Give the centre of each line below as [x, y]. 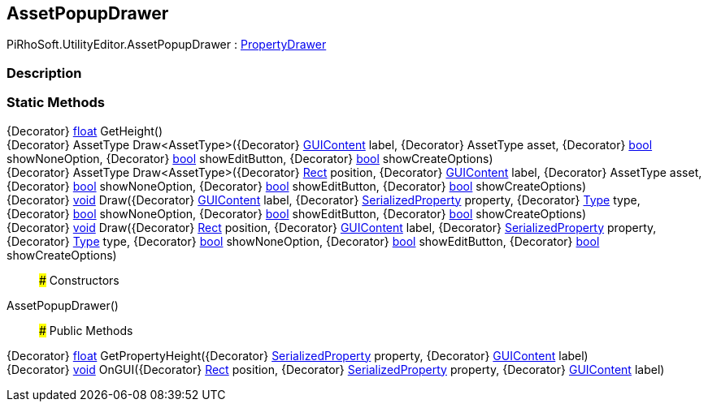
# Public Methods [86, 330]
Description [44, 73]
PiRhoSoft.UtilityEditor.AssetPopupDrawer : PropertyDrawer [167, 45]
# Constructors [79, 280]
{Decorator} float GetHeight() [85, 131]
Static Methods [56, 103]
